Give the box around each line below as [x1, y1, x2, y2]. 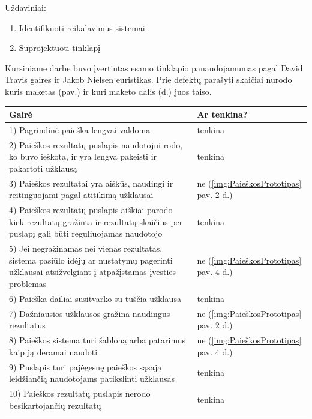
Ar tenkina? [197, 108, 248, 121]
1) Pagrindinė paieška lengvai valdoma [9, 123, 151, 136]
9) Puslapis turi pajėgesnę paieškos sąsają [9, 360, 162, 373]
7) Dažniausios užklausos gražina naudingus [9, 307, 170, 319]
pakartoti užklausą [9, 161, 77, 174]
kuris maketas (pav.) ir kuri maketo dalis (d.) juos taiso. [5, 85, 212, 97]
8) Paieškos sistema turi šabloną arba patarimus [9, 334, 185, 346]
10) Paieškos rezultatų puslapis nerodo [9, 387, 151, 400]
